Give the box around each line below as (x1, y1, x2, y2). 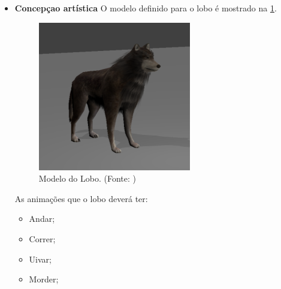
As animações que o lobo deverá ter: (14, 192, 148, 204)
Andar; (29, 212, 55, 225)
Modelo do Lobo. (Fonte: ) (38, 172, 136, 185)
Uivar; (29, 252, 52, 265)
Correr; (29, 232, 56, 245)
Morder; (29, 273, 59, 285)
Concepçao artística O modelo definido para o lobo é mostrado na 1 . (14, 2, 277, 14)
